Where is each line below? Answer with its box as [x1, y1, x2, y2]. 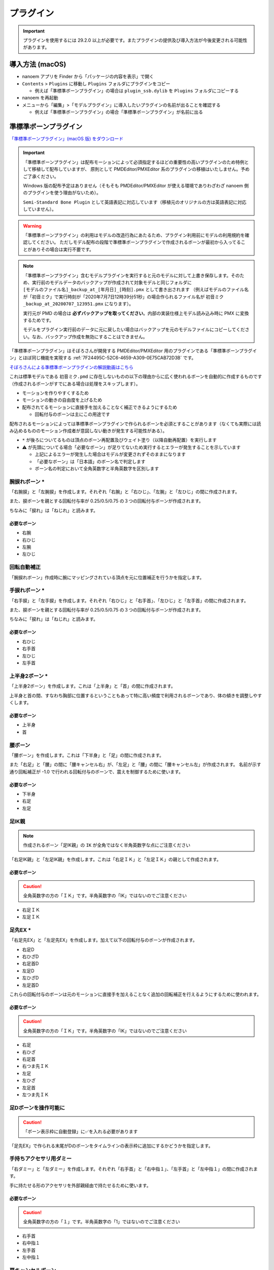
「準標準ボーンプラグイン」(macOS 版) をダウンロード [9, 136, 124, 142]
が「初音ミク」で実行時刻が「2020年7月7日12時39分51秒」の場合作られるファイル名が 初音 [23, 294, 215, 300]
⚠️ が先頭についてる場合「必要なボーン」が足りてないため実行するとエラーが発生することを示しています [22, 444, 241, 450]
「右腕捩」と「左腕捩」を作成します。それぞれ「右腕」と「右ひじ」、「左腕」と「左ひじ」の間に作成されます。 [9, 489, 240, 495]
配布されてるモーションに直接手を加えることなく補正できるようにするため [22, 404, 178, 410]
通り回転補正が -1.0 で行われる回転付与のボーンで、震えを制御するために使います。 [9, 769, 184, 775]
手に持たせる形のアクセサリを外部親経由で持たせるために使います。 [9, 1182, 151, 1188]
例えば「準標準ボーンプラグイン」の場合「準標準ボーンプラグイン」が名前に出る [35, 109, 203, 115]
